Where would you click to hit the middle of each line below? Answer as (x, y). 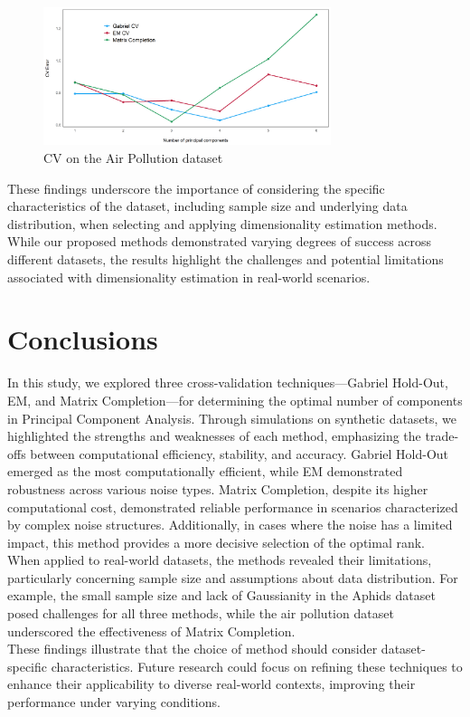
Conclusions (83, 339)
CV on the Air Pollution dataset (133, 158)
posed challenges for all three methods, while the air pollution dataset (201, 613)
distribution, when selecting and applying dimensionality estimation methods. (222, 223)
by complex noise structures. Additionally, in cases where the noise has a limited (230, 525)
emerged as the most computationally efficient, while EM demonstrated (205, 471)
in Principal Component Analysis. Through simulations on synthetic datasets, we (232, 418)
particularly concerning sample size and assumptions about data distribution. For (233, 577)
